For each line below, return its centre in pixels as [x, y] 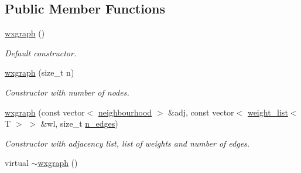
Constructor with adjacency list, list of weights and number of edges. [127, 143]
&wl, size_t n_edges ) [79, 123]
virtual [17, 163]
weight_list [268, 112]
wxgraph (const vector [45, 112]
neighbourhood [125, 112]
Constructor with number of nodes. [67, 92]
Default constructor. [41, 52]
